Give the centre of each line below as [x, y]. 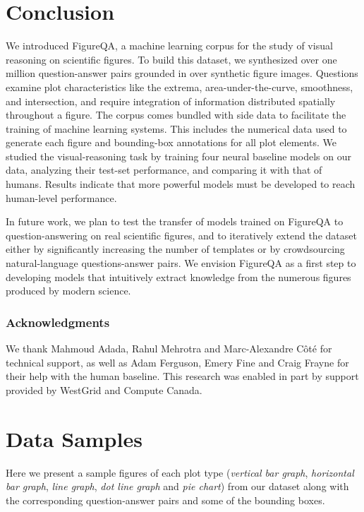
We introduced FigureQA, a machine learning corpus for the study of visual [169, 46]
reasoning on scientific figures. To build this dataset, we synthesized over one [171, 59]
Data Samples [74, 438]
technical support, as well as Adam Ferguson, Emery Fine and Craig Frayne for [177, 362]
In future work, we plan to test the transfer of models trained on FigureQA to [175, 221]
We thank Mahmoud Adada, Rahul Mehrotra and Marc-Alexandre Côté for [169, 349]
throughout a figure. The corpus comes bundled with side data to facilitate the [176, 115]
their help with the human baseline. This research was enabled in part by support [182, 376]
